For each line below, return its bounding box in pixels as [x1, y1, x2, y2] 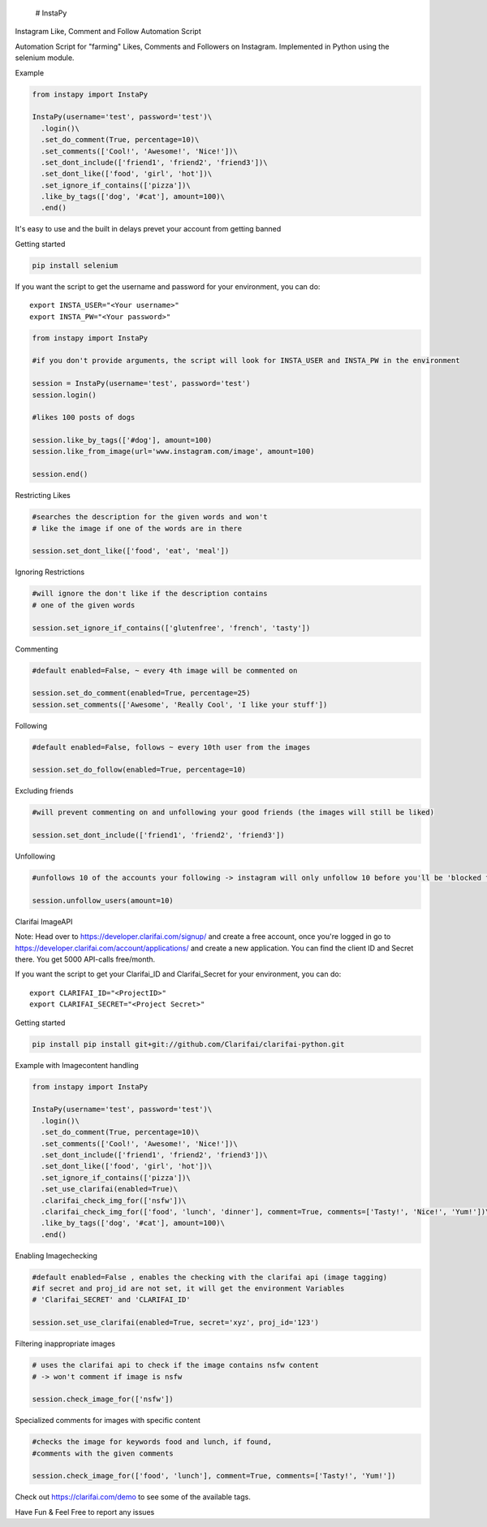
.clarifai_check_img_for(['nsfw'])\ [41, 1196, 187, 1205]
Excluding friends [15, 786, 74, 796]
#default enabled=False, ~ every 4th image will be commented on [32, 666, 298, 675]
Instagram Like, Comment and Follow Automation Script [15, 27, 202, 37]
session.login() [32, 390, 97, 400]
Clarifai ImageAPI [15, 916, 73, 926]
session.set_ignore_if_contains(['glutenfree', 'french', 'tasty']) [32, 623, 311, 633]
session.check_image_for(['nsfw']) [32, 1395, 174, 1404]
